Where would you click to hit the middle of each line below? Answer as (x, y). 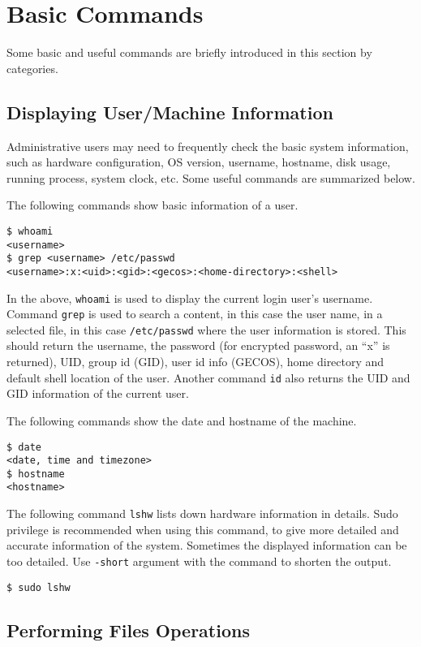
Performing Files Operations (128, 630)
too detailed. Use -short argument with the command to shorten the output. (199, 561)
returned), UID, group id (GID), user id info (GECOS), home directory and (195, 362)
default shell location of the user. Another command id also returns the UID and (208, 377)
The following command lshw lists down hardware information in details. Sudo (202, 513)
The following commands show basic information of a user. (153, 205)
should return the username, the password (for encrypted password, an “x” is (198, 345)
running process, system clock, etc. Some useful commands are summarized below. (211, 177)
